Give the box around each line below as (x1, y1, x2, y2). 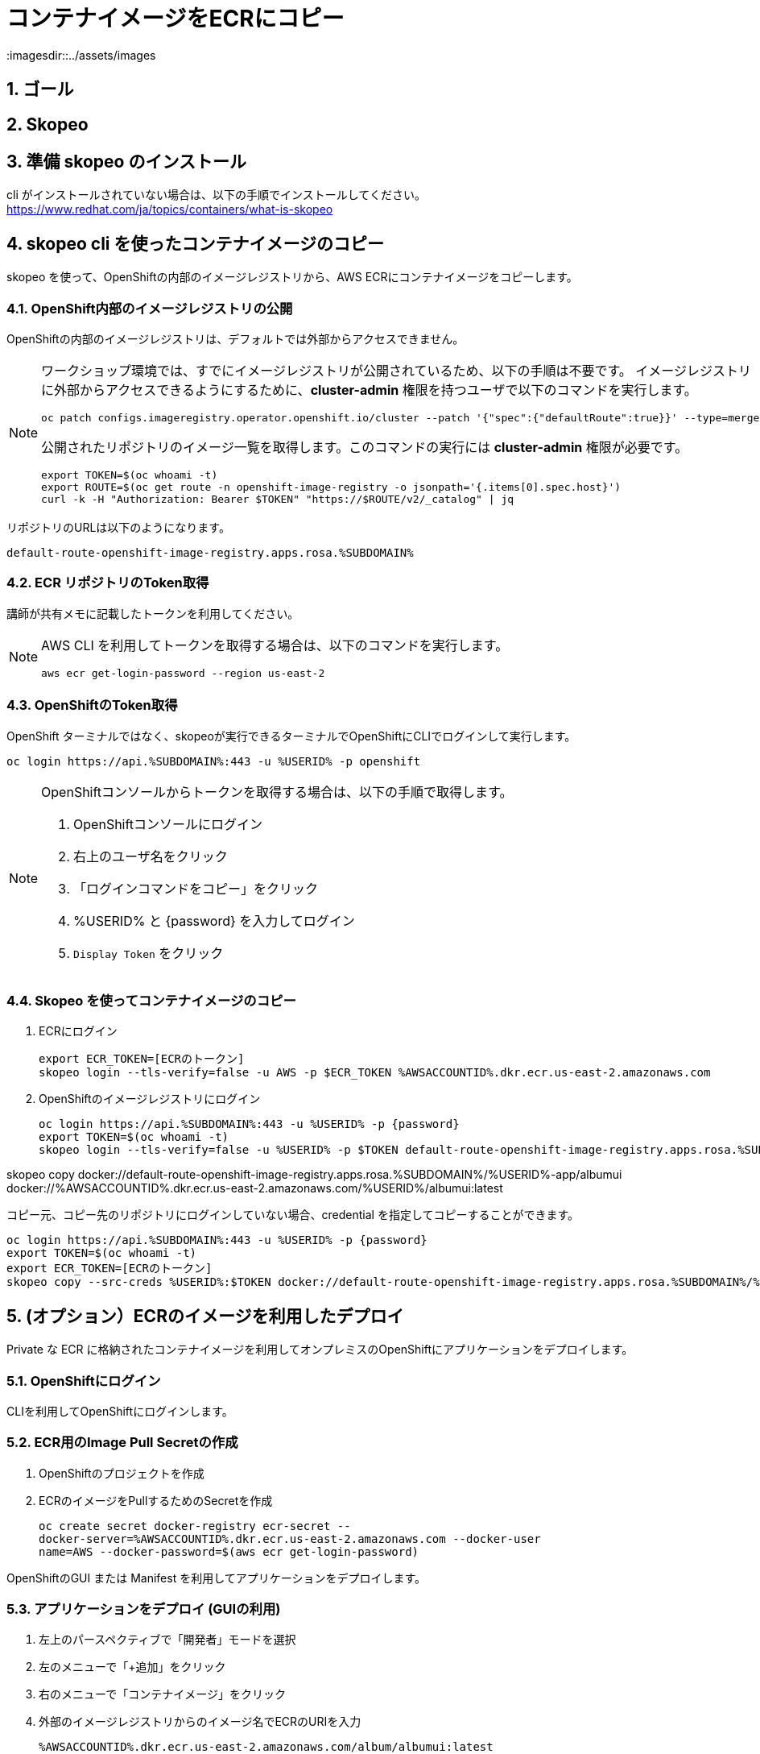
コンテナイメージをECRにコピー (6, 5, 345, 32)
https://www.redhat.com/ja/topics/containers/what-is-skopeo (6, 202, 333, 217)
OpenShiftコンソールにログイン (73, 815, 263, 832)
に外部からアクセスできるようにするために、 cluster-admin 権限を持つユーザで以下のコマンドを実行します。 (41, 382, 697, 399)
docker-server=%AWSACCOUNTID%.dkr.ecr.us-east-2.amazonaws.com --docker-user (39, 1532, 541, 1545)
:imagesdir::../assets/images (6, 48, 156, 62)
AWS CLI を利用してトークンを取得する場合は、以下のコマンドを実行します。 (41, 636, 509, 653)
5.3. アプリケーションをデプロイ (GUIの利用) (6, 1601, 281, 1617)
